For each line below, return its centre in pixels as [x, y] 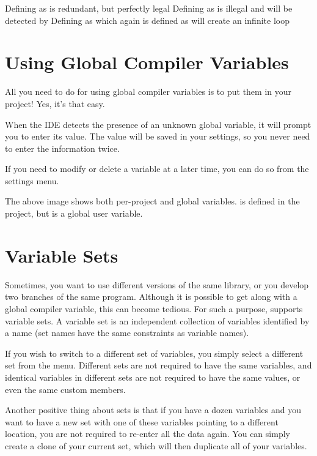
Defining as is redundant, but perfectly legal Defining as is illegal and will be [149, 8]
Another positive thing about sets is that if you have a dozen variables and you [153, 410]
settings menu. [32, 180]
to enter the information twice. [62, 148]
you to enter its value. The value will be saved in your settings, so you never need [158, 136]
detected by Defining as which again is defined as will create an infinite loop [147, 20]
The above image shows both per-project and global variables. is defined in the [152, 201]
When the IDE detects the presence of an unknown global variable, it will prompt [158, 124]
